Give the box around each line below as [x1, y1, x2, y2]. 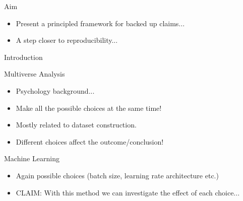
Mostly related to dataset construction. [16, 119, 137, 130]
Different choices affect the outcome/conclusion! [16, 136, 164, 147]
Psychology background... [16, 85, 95, 96]
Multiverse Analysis [4, 69, 65, 79]
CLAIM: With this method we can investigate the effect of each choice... [16, 187, 240, 197]
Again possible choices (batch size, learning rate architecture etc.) [16, 170, 219, 180]
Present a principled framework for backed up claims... [16, 18, 185, 28]
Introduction [4, 51, 43, 62]
